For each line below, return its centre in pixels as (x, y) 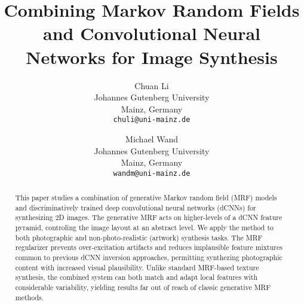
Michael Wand (152, 138)
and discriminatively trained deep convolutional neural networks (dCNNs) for (136, 207)
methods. (30, 297)
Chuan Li (152, 85)
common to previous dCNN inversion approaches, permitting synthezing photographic (149, 257)
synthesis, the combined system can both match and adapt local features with (136, 277)
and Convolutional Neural (151, 33)
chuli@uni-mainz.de (152, 120)
